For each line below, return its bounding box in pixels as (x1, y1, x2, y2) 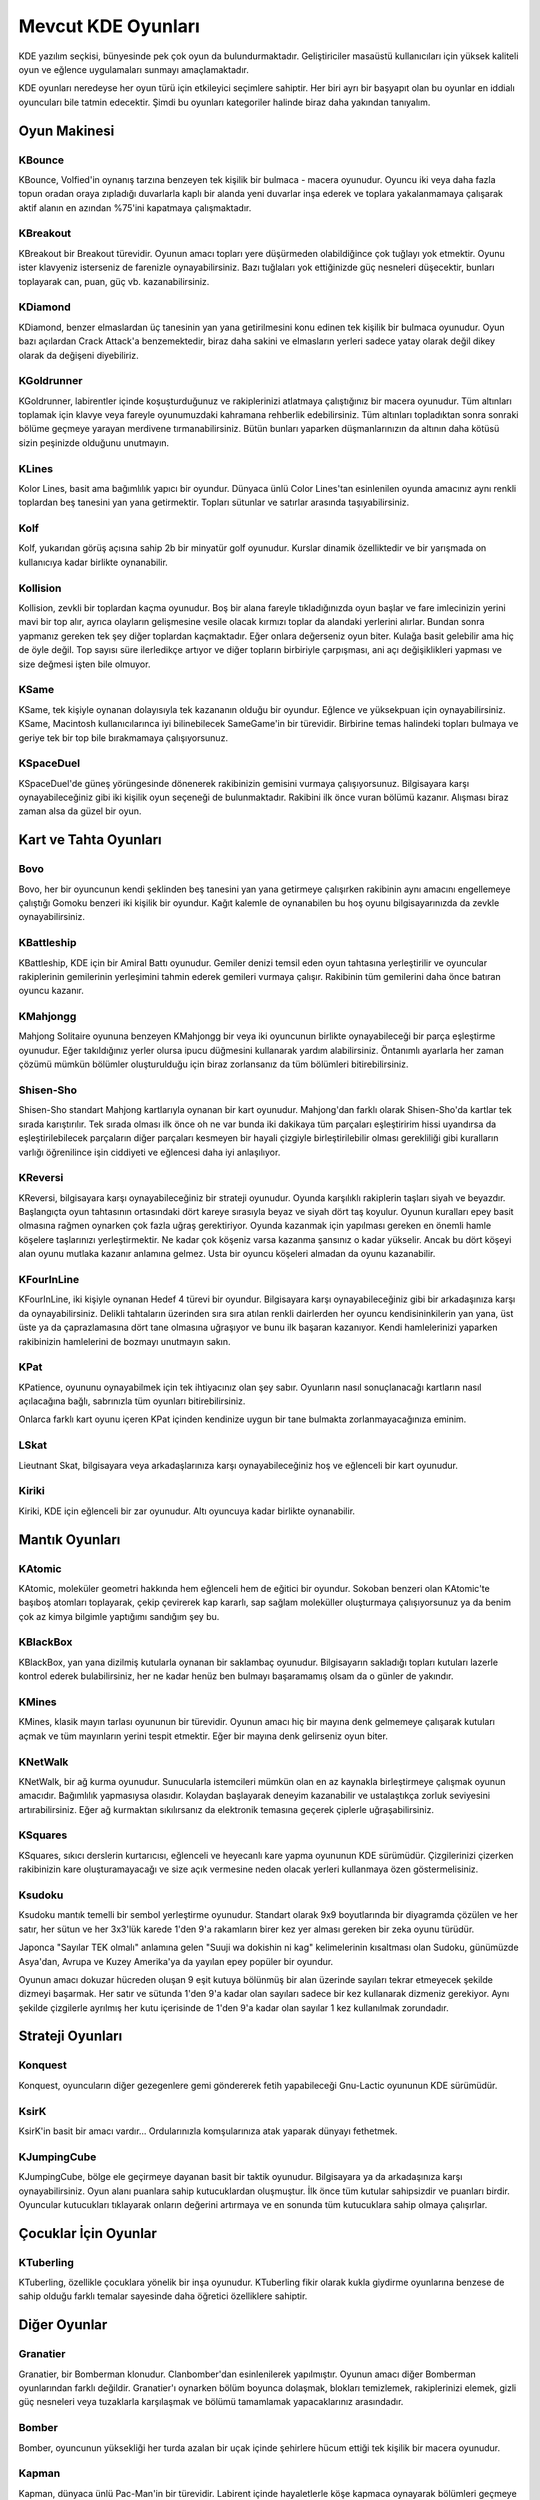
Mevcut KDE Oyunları (18, 15, 200, 37)
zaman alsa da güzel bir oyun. (18, 805, 142, 817)
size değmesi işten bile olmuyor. (18, 658, 151, 670)
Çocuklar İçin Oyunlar (18, 2225, 157, 2242)
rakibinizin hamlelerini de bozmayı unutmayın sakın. (18, 1335, 231, 1347)
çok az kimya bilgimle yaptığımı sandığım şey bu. (18, 1610, 220, 1622)
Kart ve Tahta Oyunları (18, 831, 162, 849)
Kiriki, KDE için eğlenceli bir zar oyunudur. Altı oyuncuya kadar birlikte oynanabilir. (18, 1505, 355, 1517)
